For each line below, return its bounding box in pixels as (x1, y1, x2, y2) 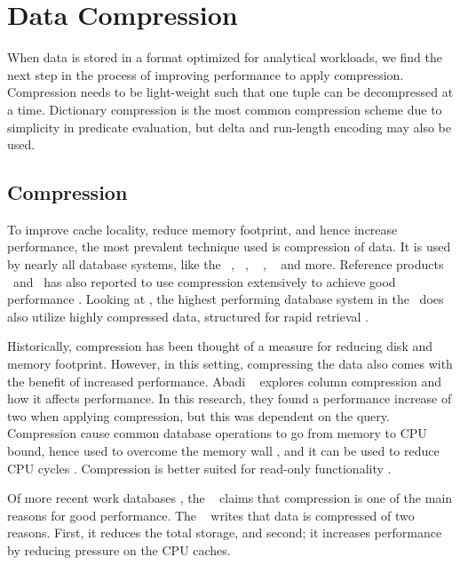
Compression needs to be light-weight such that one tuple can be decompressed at (7, 83, 454, 101)
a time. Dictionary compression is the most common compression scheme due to (7, 99, 442, 118)
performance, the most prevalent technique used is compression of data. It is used (7, 237, 451, 256)
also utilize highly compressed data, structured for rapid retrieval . (7, 306, 369, 325)
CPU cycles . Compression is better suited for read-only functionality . (7, 458, 392, 477)
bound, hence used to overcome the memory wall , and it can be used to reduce (7, 442, 440, 460)
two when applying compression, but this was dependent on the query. (7, 406, 390, 425)
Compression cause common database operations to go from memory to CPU (7, 424, 427, 442)
